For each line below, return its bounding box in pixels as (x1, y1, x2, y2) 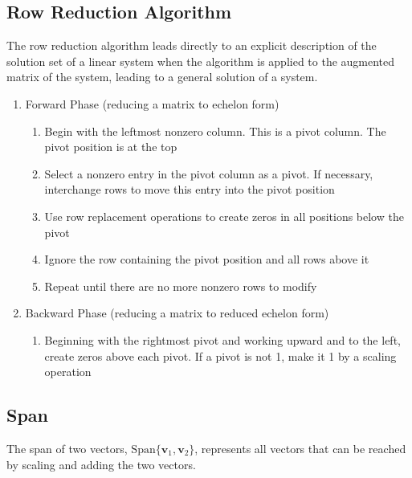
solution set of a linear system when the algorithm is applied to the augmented (6, 52, 395, 69)
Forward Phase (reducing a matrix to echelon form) (25, 95, 279, 112)
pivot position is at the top (44, 138, 177, 155)
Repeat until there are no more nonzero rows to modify (44, 277, 317, 294)
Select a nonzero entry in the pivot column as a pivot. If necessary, (44, 165, 373, 182)
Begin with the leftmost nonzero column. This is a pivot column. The (44, 122, 386, 139)
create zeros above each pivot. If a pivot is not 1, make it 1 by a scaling (44, 347, 397, 364)
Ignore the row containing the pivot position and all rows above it (44, 251, 369, 268)
